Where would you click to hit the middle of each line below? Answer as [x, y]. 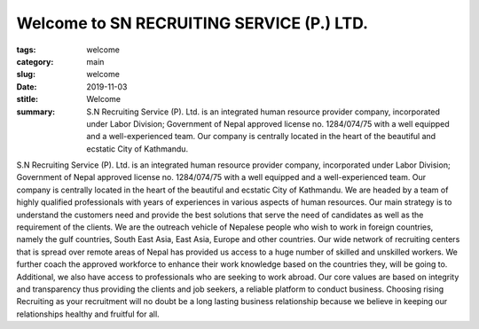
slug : [26, 74]
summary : [36, 112]
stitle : [27, 99]
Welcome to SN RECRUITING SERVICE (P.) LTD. [192, 23]
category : [35, 61]
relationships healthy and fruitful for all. [88, 314]
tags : [26, 50]
